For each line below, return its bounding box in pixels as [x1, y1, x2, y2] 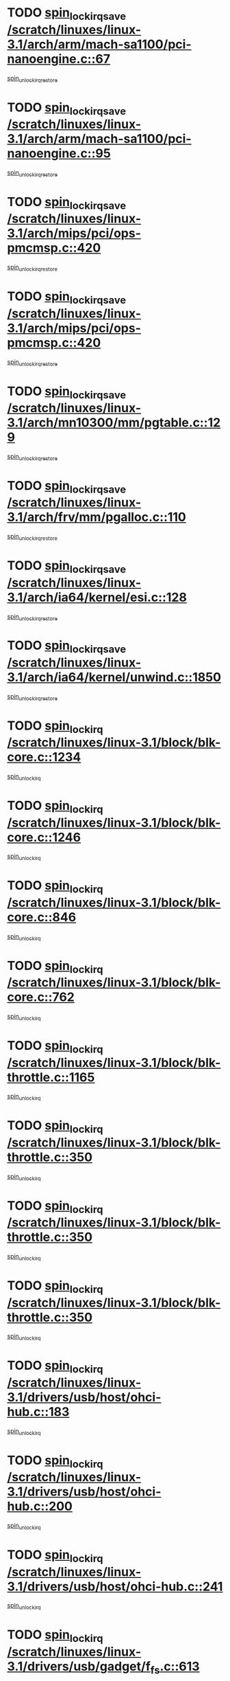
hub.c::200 [7, 1499, 73, 1514]
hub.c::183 [7, 1404, 70, 1420]
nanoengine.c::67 [7, 51, 111, 67]
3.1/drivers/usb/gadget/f [7, 1659, 151, 1674]
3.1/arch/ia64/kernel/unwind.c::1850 [7, 670, 221, 685]
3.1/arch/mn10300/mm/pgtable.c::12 [7, 415, 221, 431]
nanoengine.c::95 [7, 146, 111, 161]
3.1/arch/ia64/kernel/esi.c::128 [7, 589, 187, 605]
